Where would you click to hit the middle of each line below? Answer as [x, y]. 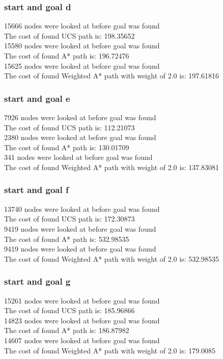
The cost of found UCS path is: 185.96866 [69, 310]
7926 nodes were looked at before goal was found [80, 117]
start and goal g [37, 281]
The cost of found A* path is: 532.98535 [67, 239]
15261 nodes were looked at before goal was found [82, 300]
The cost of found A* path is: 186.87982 [67, 330]
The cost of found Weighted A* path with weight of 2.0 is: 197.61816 [112, 76]
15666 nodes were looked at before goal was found [82, 26]
